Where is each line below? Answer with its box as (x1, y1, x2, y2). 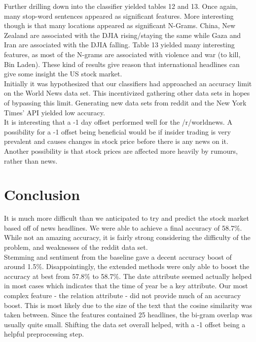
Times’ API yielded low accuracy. (4, 107, 105, 117)
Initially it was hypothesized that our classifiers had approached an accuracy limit (4, 78, 252, 88)
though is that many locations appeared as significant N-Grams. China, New (4, 20, 236, 31)
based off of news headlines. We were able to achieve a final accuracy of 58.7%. (4, 222, 242, 233)
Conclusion (4, 184, 80, 205)
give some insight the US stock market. (4, 68, 122, 79)
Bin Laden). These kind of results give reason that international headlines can (4, 59, 240, 69)
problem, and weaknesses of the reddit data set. (4, 242, 148, 252)
